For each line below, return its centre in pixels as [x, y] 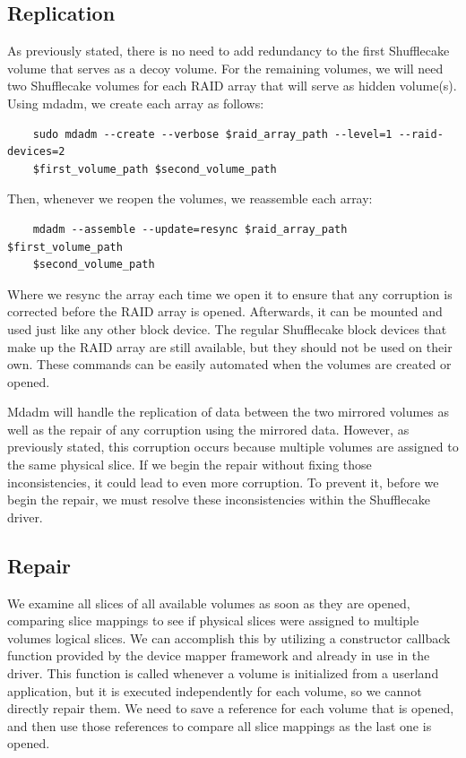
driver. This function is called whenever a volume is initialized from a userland [223, 673]
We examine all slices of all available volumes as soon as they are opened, [209, 603]
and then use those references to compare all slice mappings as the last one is [220, 725]
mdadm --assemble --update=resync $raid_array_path [190, 229]
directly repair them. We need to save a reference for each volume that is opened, [231, 708]
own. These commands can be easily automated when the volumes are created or [229, 364]
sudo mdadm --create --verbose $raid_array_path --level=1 [212, 134]
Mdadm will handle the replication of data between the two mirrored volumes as [229, 412]
